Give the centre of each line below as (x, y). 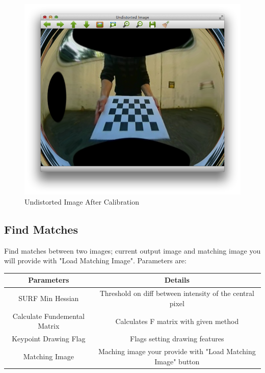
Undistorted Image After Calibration (82, 201)
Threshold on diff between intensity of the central (177, 293)
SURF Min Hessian (49, 298)
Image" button (177, 361)
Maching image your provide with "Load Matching (177, 351)
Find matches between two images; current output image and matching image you (132, 250)
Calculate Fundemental (48, 316)
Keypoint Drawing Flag (49, 339)
